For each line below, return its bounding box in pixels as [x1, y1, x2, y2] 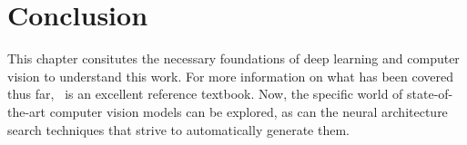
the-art [7, 101, 46, 121]
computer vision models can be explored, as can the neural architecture [49, 101, 448, 121]
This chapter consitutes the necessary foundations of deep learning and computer [7, 49, 460, 68]
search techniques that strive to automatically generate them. [7, 120, 350, 139]
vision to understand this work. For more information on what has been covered [7, 66, 453, 85]
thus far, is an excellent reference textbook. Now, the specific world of [7, 84, 403, 103]
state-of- [407, 84, 453, 103]
